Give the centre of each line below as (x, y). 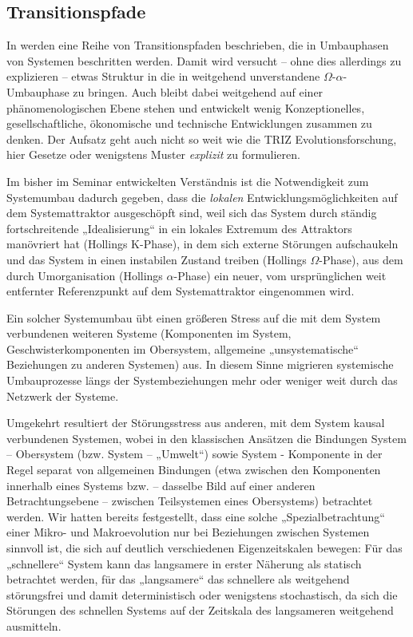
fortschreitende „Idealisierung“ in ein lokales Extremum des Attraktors (179, 228)
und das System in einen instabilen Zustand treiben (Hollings (157, 259)
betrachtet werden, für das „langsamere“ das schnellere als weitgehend (178, 579)
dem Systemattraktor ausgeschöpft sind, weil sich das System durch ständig (192, 213)
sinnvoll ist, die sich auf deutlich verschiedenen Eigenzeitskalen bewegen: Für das (205, 548)
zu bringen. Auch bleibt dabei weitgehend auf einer (198, 91)
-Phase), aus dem (361, 259)
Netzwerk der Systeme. (63, 396)
